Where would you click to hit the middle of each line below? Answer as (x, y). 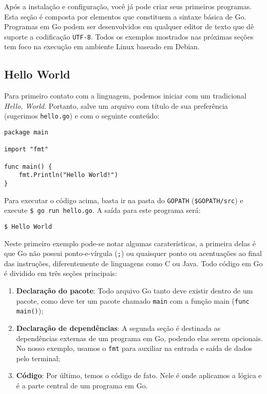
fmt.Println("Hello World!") (68, 175)
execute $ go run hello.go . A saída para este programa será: (102, 210)
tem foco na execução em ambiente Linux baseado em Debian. (102, 46)
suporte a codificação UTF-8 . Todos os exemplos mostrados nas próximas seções (129, 36)
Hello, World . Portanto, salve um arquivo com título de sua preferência (116, 105)
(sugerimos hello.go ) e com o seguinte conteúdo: (82, 116)
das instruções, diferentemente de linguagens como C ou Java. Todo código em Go (133, 263)
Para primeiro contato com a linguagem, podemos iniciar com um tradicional (125, 96)
